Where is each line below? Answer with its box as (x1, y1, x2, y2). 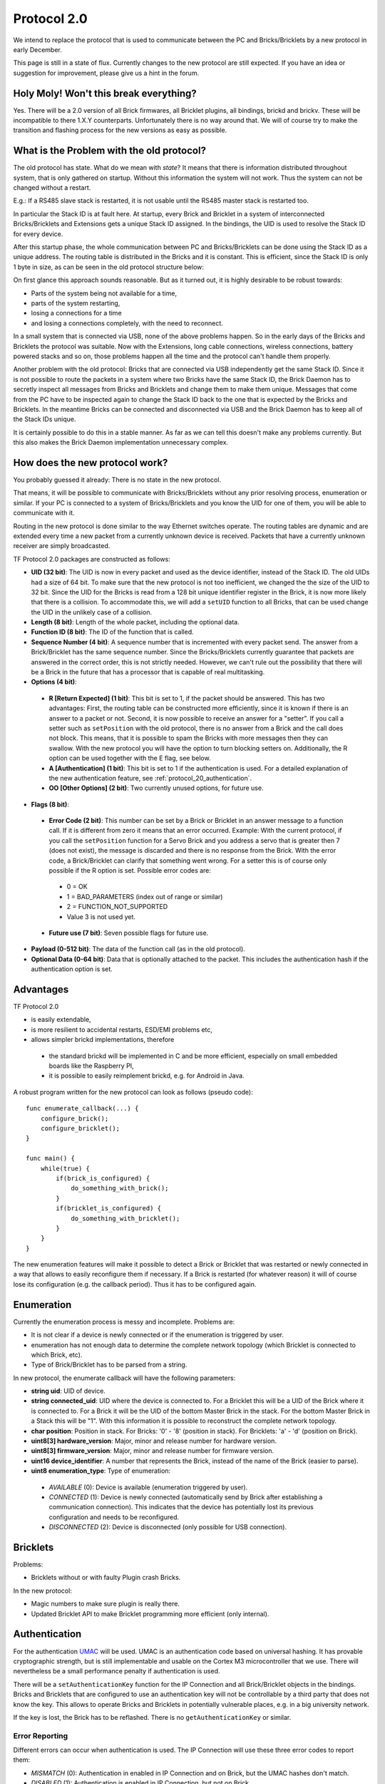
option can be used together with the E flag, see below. (48, 754, 211, 763)
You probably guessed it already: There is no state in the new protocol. (13, 475, 221, 484)
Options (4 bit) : (31, 678, 78, 686)
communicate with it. (13, 509, 75, 517)
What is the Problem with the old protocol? (13, 145, 207, 157)
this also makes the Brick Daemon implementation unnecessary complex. (13, 438, 228, 447)
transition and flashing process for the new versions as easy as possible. (13, 126, 227, 135)
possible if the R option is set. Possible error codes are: (48, 866, 212, 875)
